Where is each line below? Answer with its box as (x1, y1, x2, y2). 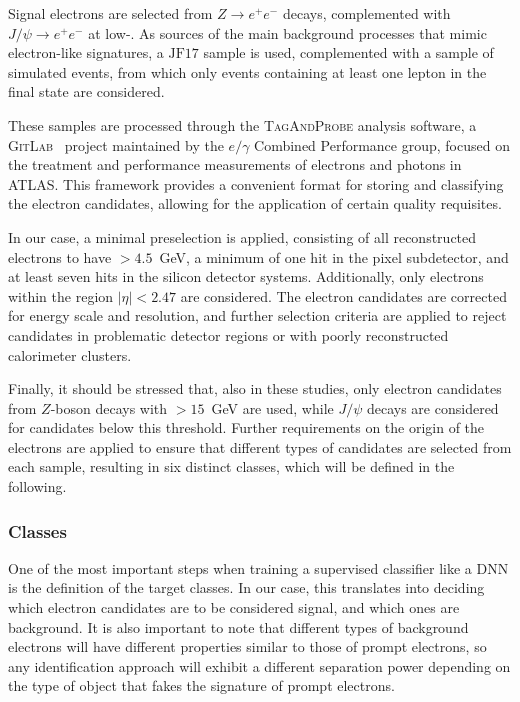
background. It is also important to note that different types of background (8, 616, 469, 637)
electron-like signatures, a (8, 42, 164, 63)
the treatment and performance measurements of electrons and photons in (8, 154, 462, 175)
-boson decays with (50, 397, 168, 418)
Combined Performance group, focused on (254, 134, 510, 155)
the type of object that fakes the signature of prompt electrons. (8, 675, 395, 696)
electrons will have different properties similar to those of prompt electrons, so (8, 636, 487, 657)
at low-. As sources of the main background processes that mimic (88, 22, 487, 43)
